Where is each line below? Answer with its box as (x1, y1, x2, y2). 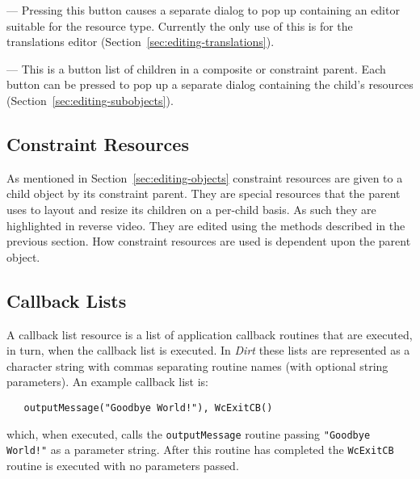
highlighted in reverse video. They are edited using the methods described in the (6, 216, 405, 233)
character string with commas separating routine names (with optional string (6, 357, 388, 374)
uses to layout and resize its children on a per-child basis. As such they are (6, 200, 376, 217)
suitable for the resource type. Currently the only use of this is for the (6, 17, 353, 34)
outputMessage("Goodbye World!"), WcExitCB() (23, 401, 273, 414)
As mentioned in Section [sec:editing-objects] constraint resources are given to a (6, 169, 403, 186)
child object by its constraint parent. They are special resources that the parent (6, 185, 401, 202)
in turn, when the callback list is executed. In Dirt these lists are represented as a (6, 342, 410, 359)
